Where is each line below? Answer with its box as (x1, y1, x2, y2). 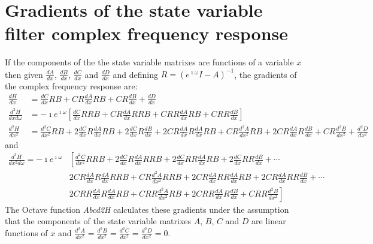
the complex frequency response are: (5, 80, 138, 92)
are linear (251, 215, 286, 227)
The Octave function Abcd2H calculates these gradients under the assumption (5, 203, 289, 215)
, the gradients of (234, 68, 297, 80)
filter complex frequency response (5, 21, 289, 46)
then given (5, 68, 43, 80)
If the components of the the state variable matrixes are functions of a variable (5, 56, 294, 68)
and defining (113, 68, 158, 80)
